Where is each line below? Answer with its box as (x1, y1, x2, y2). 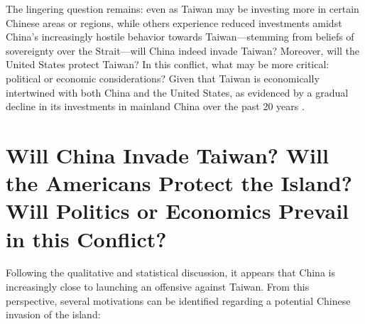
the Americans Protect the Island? (6, 168, 352, 198)
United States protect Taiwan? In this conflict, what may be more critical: (6, 57, 329, 72)
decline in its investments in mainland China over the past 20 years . (6, 99, 305, 114)
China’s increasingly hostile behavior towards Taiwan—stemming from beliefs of (6, 29, 354, 44)
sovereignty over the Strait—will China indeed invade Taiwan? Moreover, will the (6, 43, 360, 58)
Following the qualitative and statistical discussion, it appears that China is (6, 265, 335, 280)
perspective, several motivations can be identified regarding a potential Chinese (6, 293, 351, 308)
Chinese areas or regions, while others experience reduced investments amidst (6, 15, 342, 30)
